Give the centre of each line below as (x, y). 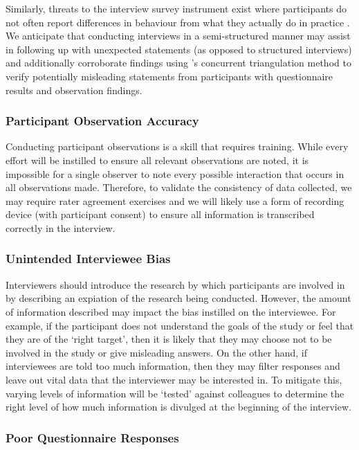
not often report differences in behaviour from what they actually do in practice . (178, 22)
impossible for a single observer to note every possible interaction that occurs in (175, 173)
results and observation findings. (74, 90)
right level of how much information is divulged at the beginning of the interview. (178, 407)
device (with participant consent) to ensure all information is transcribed (160, 214)
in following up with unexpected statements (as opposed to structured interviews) (179, 49)
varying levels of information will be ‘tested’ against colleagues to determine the (175, 393)
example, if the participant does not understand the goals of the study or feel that (180, 325)
